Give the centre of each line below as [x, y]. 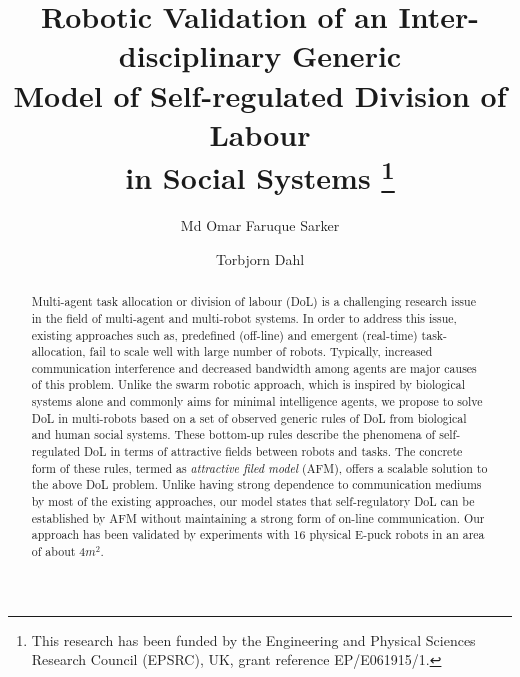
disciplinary [200, 55]
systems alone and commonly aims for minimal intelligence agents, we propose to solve [257, 401]
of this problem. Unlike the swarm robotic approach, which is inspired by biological [248, 384]
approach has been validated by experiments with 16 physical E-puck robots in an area [258, 534]
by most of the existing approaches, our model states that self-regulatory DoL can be [253, 501]
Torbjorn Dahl [260, 258]
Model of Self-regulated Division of [260, 94]
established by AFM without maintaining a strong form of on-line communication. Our [258, 517]
